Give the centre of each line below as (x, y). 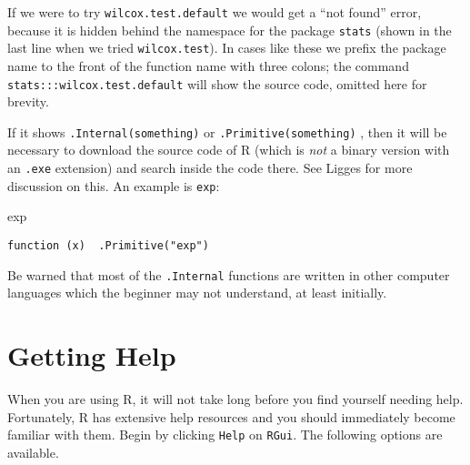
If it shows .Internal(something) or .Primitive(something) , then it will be (227, 131)
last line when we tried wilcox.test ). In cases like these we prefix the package (227, 48)
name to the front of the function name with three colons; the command (208, 65)
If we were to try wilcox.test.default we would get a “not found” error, (215, 12)
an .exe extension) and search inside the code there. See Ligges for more (210, 168)
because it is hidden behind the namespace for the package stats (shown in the (230, 30)
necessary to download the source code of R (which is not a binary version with (229, 150)
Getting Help (92, 355)
